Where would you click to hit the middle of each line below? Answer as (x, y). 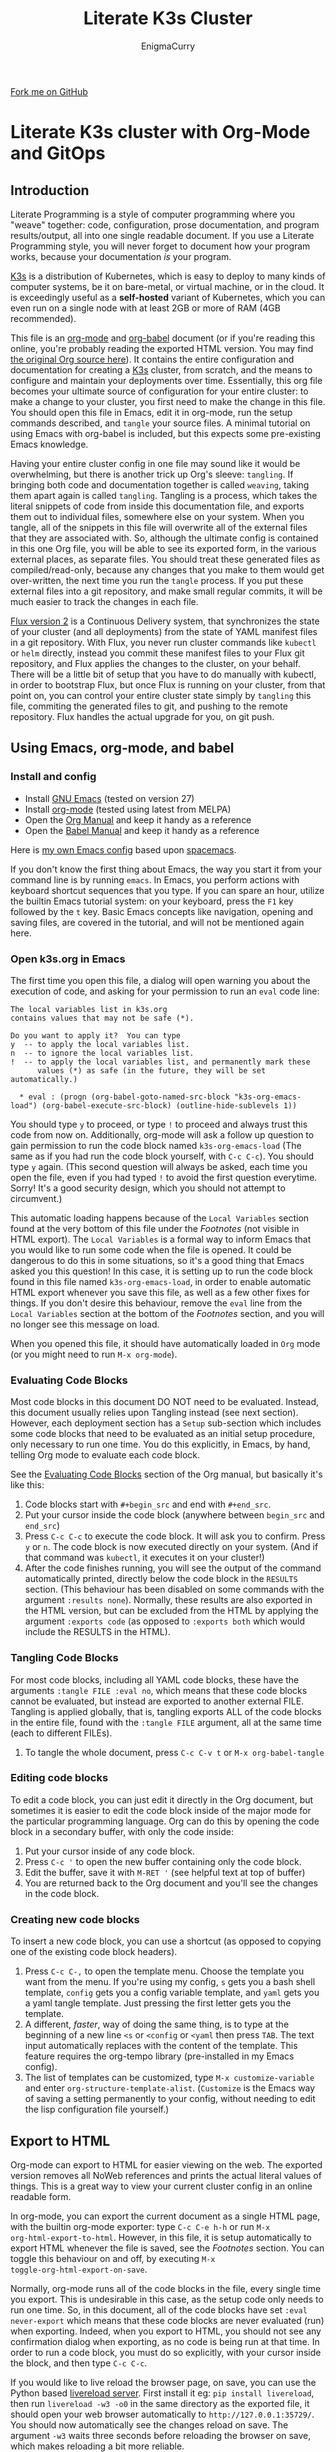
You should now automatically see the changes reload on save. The (149, 2424)
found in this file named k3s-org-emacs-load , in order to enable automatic (161, 1281)
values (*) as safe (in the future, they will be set (151, 1070)
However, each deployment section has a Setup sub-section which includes (166, 1423)
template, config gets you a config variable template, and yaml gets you (172, 1993)
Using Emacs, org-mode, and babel (122, 748)
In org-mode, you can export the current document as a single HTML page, (165, 2216)
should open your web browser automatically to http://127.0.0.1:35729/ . (162, 2414)
